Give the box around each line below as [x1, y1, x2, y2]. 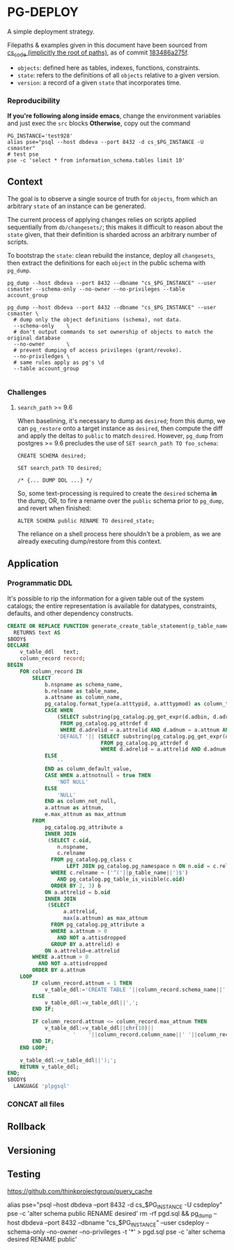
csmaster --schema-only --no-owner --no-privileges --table [7, 286, 186, 293]
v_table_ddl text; [19, 649, 79, 656]
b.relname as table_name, [44, 687, 120, 695]
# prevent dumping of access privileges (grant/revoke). [13, 346, 182, 353]
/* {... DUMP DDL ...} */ [17, 477, 93, 484]
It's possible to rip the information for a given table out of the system [7, 594, 204, 603]
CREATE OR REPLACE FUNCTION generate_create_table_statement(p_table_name [7, 622, 229, 629]
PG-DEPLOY [7, 4, 79, 20]
